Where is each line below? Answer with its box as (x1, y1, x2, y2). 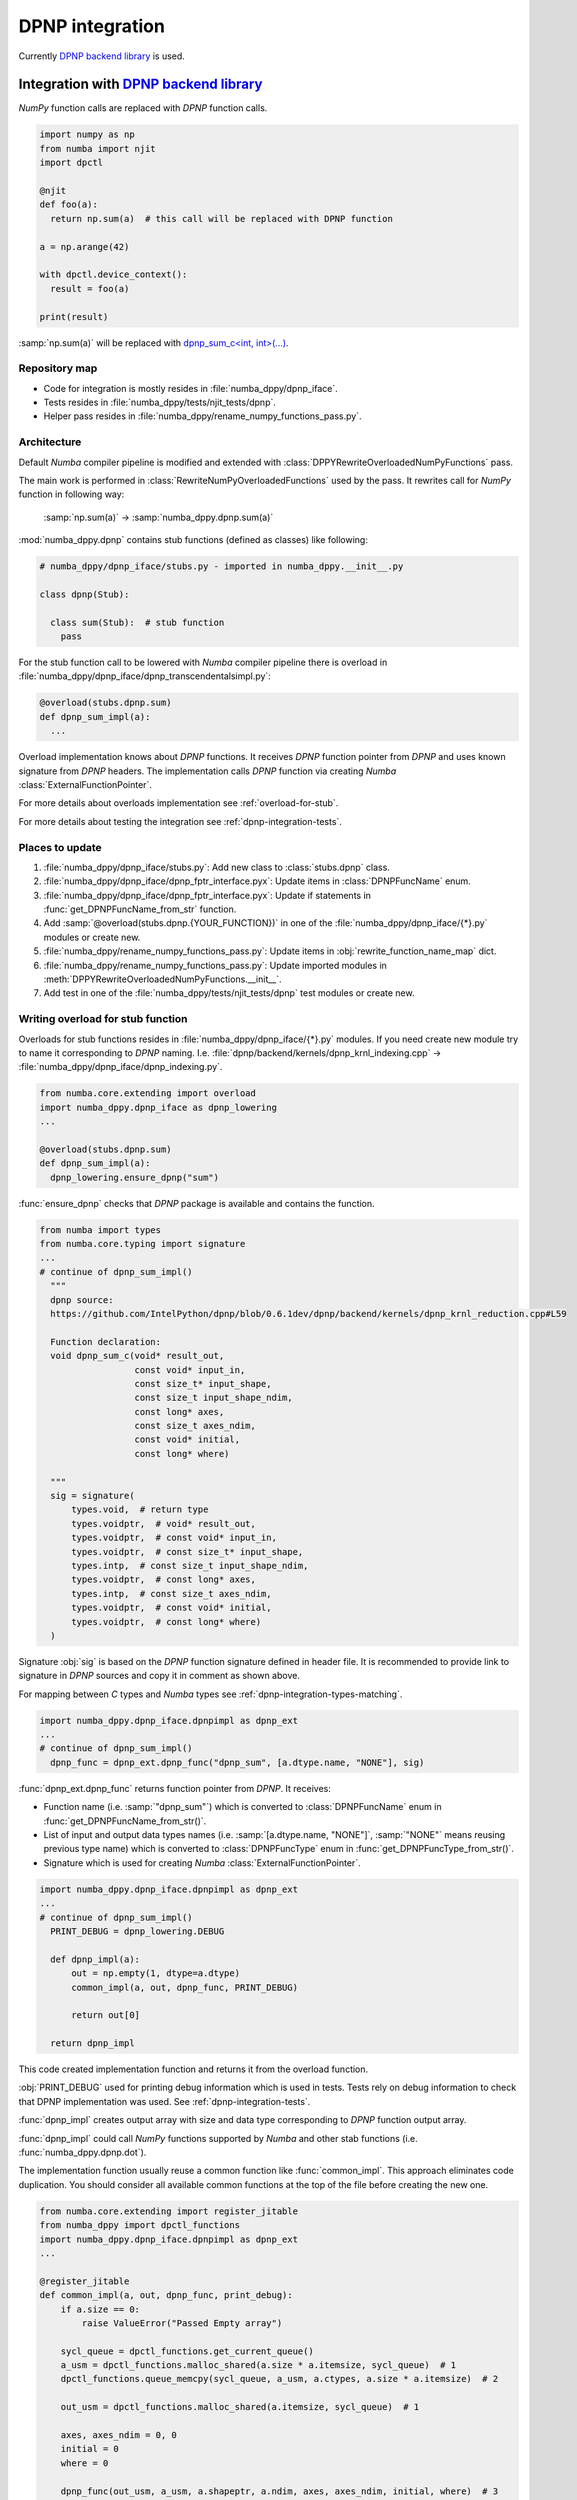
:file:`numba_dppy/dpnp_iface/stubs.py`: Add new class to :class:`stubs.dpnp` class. (43, 861, 390, 873)
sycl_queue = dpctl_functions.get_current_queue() (60, 2345, 314, 2357)
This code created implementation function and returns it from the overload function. (18, 2063, 369, 2075)
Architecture (18, 435, 82, 449)
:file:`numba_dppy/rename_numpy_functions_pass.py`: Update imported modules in (43, 959, 387, 971)
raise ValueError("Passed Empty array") (81, 2317, 283, 2329)
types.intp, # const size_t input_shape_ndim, (71, 1560, 309, 1571)
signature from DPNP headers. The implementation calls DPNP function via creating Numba (18, 765, 397, 777)
